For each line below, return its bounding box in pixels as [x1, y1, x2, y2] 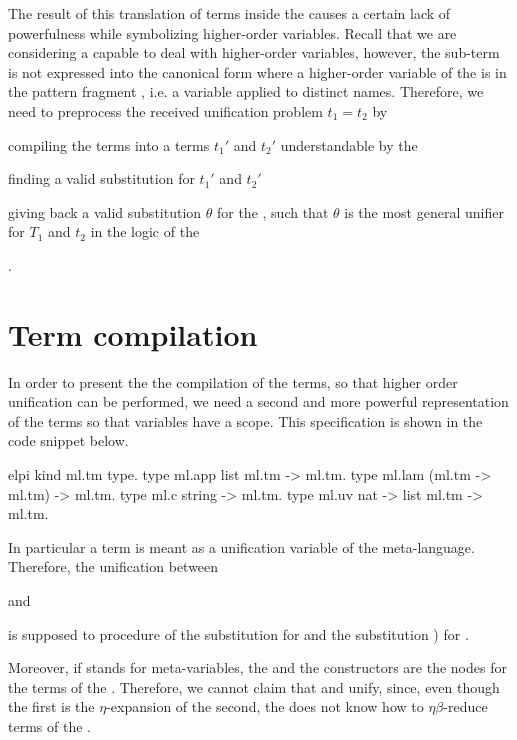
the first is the [8, 696, 95, 717]
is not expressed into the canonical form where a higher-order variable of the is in [8, 61, 507, 82]
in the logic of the [90, 221, 200, 242]
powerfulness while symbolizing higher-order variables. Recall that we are [8, 22, 457, 43]
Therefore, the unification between [8, 556, 219, 577]
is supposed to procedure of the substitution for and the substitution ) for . [8, 623, 469, 644]
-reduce [443, 696, 488, 717]
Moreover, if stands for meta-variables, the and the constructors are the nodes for [8, 657, 507, 678]
